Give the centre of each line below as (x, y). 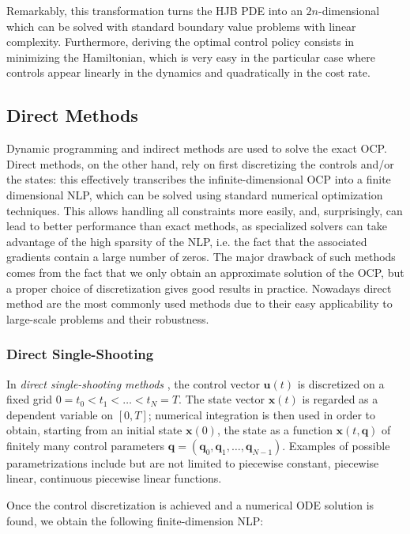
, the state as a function (275, 430)
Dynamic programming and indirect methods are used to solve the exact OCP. (197, 148)
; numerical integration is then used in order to (262, 414)
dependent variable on (60, 414)
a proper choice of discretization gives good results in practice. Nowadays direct (199, 288)
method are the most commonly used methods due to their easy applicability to (199, 303)
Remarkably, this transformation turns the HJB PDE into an (154, 10)
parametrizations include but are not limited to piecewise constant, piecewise (193, 462)
